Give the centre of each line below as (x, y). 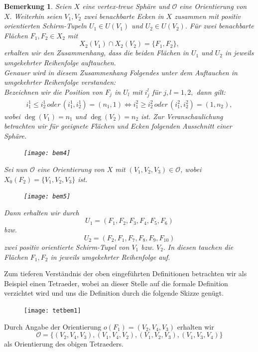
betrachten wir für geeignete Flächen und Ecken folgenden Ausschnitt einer (118, 126)
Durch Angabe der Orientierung (53, 326)
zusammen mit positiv (207, 16)
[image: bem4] (47, 153)
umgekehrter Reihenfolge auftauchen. (60, 62)
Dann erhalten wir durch (42, 212)
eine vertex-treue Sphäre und (126, 6)
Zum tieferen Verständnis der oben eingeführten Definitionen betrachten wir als (126, 273)
